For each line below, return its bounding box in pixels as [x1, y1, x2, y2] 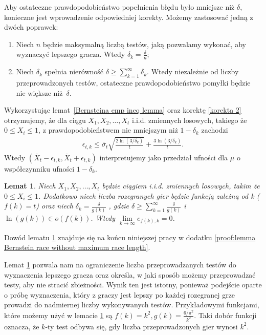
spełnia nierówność [45, 66, 104, 77]
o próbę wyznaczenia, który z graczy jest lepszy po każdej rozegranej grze [4, 289, 235, 300]
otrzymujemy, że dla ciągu [4, 114, 86, 125]
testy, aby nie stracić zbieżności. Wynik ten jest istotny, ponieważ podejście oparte [4, 279, 262, 290]
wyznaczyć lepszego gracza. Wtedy [16, 49, 125, 59]
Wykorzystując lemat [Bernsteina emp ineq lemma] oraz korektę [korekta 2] [4, 104, 241, 115]
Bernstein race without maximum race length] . [4, 242, 150, 253]
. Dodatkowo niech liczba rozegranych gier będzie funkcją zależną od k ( [38, 190, 260, 201]
